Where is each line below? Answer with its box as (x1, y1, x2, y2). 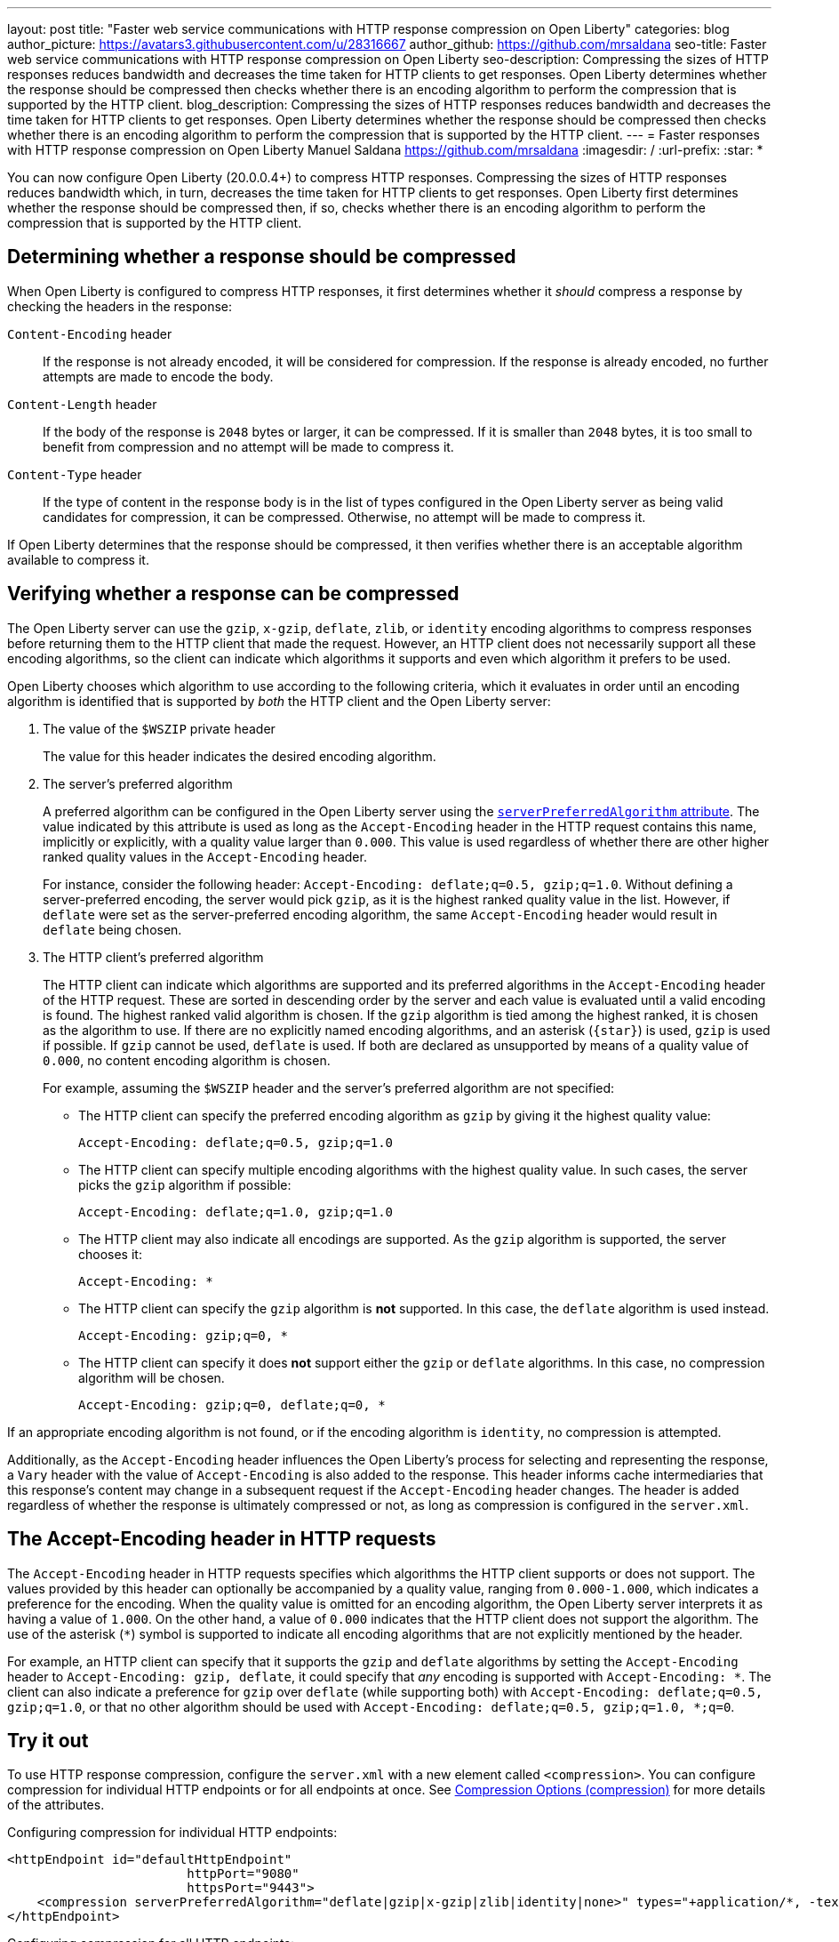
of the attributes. (7, 1797, 105, 1813)
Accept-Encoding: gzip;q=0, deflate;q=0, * (78, 1397, 386, 1412)
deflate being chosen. (43, 921, 182, 937)
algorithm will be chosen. (78, 1369, 225, 1385)
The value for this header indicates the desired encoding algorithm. (43, 748, 436, 764)
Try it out (7, 1729, 89, 1752)
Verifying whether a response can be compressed (7, 582, 459, 606)
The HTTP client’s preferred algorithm (43, 949, 264, 965)
